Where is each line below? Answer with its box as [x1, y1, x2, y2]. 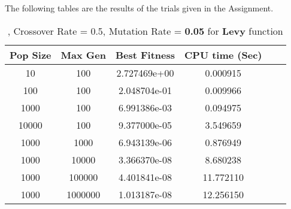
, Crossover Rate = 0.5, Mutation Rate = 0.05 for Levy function [7, 23, 283, 38]
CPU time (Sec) [184, 47, 262, 62]
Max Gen [60, 47, 106, 62]
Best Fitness [115, 47, 175, 62]
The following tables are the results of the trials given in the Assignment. [5, 2, 274, 14]
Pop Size [10, 47, 51, 62]
